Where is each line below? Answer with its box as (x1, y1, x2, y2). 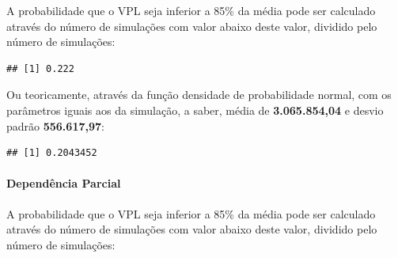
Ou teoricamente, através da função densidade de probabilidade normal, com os (6, 86, 392, 103)
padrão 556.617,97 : (6, 117, 104, 134)
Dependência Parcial (6, 175, 121, 192)
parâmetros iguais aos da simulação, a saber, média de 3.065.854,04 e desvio (6, 101, 384, 118)
